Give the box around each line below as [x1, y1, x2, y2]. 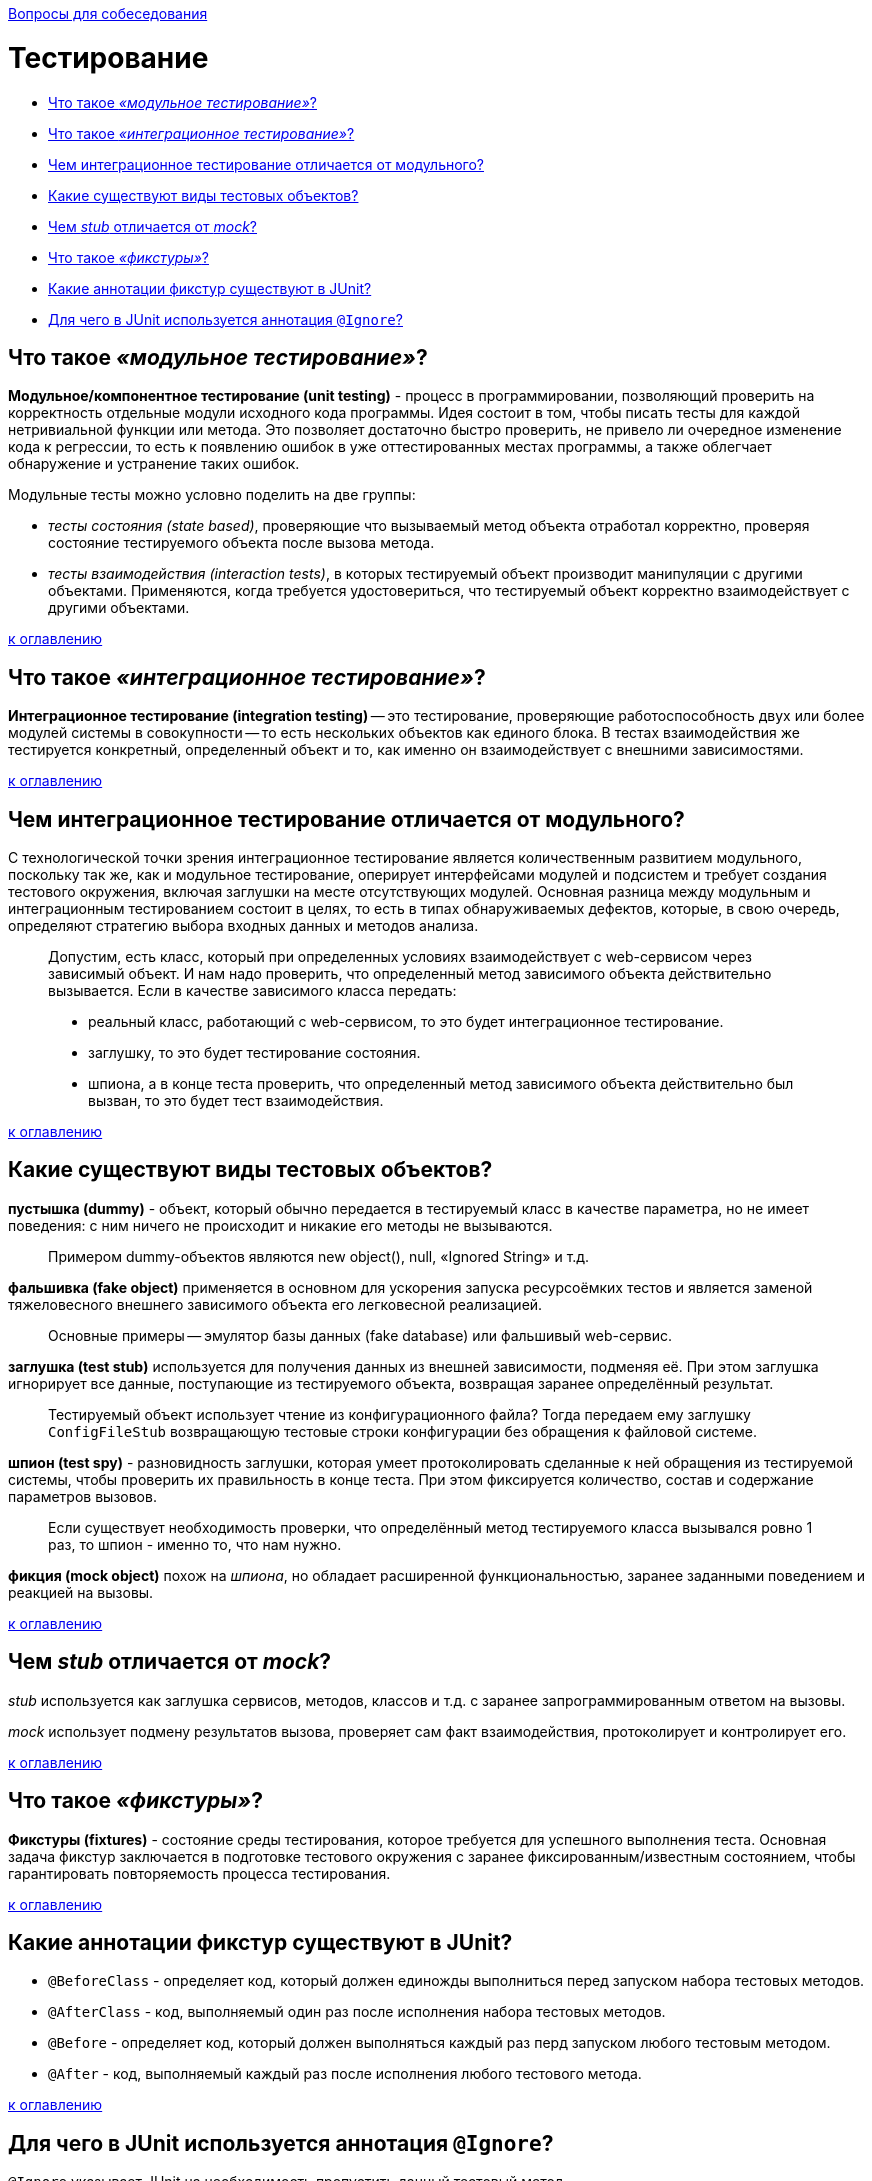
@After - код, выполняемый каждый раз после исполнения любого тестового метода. [48, 2065, 642, 2083]
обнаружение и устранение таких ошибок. [8, 455, 300, 473]
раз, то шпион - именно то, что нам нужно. [48, 1535, 342, 1553]
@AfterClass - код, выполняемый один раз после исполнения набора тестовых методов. [48, 2003, 666, 2021]
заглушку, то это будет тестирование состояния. [88, 1044, 421, 1062]
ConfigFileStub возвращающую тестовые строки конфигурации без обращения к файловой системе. [48, 1422, 758, 1440]
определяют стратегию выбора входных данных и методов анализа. [8, 917, 479, 935]
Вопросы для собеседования [8, 5, 208, 22]
